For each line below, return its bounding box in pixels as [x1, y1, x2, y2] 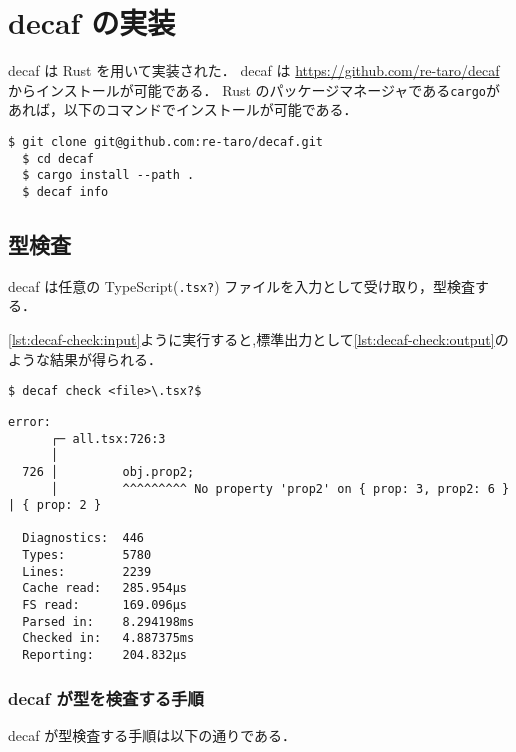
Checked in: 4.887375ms [22, 631, 195, 646]
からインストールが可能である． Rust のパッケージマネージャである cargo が [8, 79, 500, 100]
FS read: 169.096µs [22, 598, 187, 613]
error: [8, 414, 51, 429]
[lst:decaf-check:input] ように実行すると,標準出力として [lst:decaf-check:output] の [8, 329, 509, 350]
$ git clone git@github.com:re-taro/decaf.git [8, 134, 323, 149]
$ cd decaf [22, 151, 94, 166]
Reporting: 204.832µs [22, 648, 187, 663]
